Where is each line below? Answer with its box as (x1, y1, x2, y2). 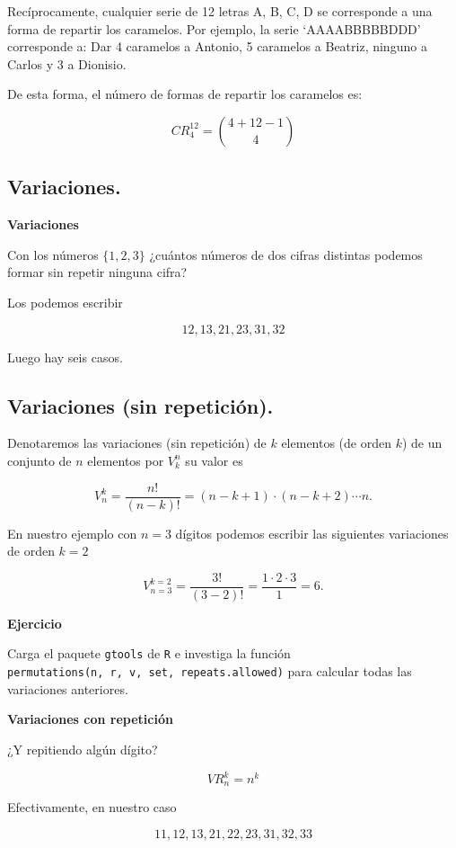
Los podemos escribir (7, 292, 123, 311)
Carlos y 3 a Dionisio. (7, 54, 127, 73)
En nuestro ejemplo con (7, 523, 137, 542)
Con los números (7, 245, 99, 263)
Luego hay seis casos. (7, 347, 123, 366)
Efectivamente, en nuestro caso (7, 798, 177, 817)
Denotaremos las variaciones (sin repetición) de (7, 433, 267, 452)
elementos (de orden (281, 433, 391, 452)
